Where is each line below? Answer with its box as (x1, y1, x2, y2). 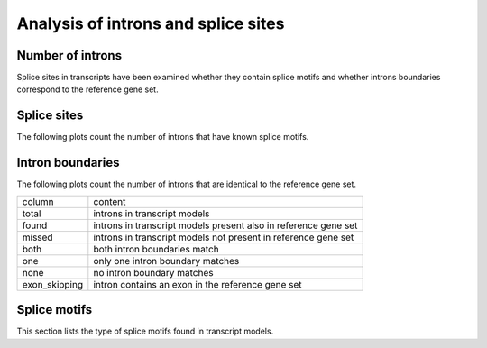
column (22, 195, 54, 207)
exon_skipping (22, 278, 84, 290)
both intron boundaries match (93, 243, 220, 255)
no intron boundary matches (93, 266, 214, 279)
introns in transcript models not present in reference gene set (93, 231, 354, 243)
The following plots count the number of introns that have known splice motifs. (16, 132, 309, 142)
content (93, 195, 126, 207)
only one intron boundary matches (93, 254, 240, 267)
